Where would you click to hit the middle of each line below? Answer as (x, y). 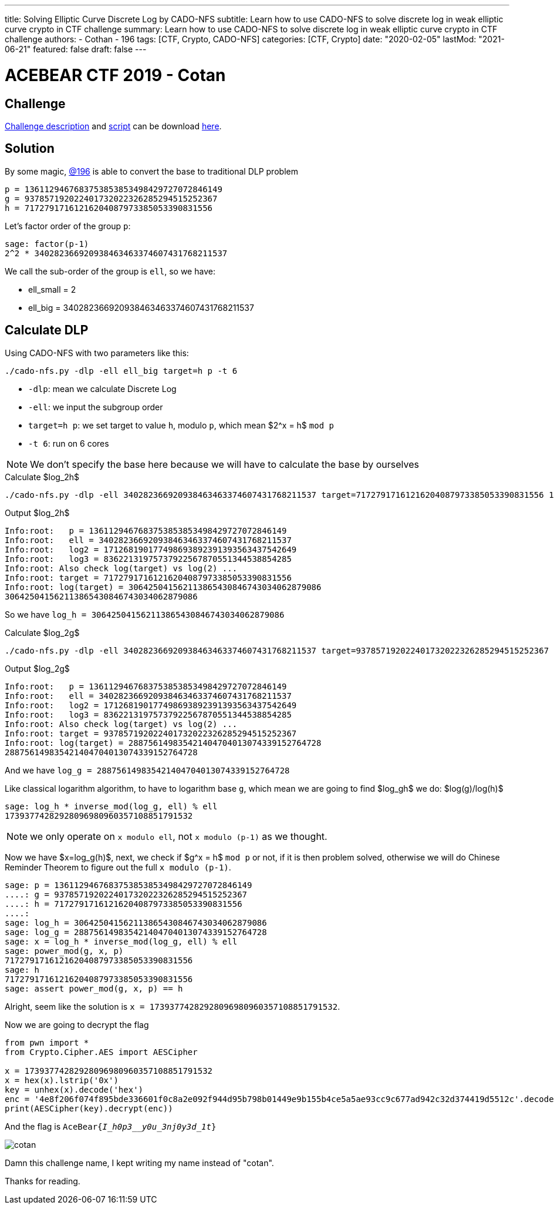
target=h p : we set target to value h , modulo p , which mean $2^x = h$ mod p (181, 425)
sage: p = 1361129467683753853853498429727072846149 (129, 885)
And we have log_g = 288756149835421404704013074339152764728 (147, 770)
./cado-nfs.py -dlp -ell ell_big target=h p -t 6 (121, 371)
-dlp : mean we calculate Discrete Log (102, 389)
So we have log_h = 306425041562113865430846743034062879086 (145, 614)
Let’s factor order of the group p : (68, 226)
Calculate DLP (47, 330)
